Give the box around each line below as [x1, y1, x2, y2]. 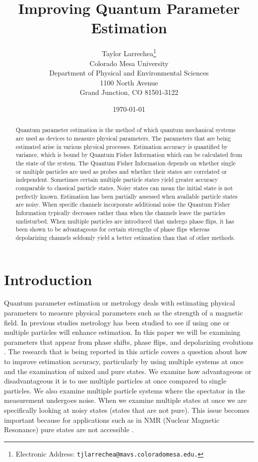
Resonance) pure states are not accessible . [4, 424, 134, 435]
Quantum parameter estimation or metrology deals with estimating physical [4, 298, 235, 308]
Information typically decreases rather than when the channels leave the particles [15, 208, 225, 217]
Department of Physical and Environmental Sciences [49, 68, 209, 78]
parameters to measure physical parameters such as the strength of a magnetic [4, 308, 243, 318]
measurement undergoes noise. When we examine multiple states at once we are [4, 395, 247, 405]
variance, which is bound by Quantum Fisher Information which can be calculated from [15, 151, 243, 159]
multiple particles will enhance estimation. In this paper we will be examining [4, 327, 241, 337]
